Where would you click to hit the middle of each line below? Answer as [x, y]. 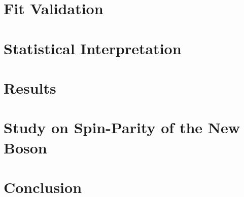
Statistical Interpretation [93, 48]
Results [30, 87]
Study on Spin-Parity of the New [122, 127]
